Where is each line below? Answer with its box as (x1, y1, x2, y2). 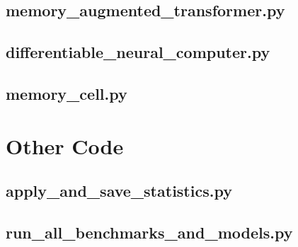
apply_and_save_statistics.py (6, 180, 232, 202)
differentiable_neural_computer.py (6, 41, 270, 63)
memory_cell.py (6, 82, 127, 104)
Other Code (6, 131, 124, 160)
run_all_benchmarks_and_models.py (6, 221, 293, 243)
